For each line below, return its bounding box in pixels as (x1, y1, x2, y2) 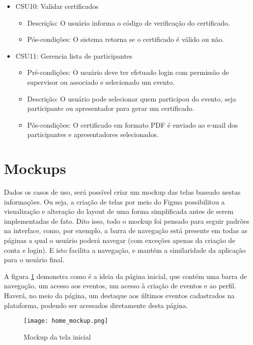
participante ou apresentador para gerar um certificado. (27, 103, 195, 113)
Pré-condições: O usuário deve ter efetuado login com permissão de (27, 67, 229, 77)
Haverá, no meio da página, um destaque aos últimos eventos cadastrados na (4, 290, 235, 300)
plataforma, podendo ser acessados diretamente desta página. (4, 300, 188, 310)
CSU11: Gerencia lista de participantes (15, 50, 133, 61)
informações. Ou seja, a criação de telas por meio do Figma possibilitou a (4, 196, 225, 207)
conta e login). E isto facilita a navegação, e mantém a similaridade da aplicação (4, 244, 246, 255)
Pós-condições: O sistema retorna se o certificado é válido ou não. (27, 34, 224, 44)
